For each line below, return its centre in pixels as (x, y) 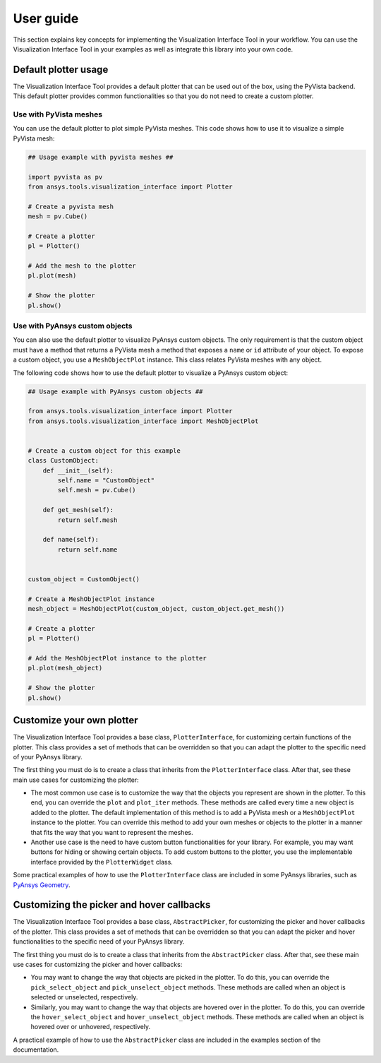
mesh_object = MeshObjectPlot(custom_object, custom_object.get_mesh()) (156, 609)
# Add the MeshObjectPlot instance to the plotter (117, 658)
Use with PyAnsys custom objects (73, 326)
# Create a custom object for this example (104, 451)
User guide (46, 18)
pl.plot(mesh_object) (65, 668)
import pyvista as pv (65, 177)
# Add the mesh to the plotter (82, 266)
